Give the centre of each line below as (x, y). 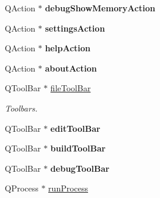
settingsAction (75, 28)
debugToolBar (80, 168)
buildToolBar (78, 148)
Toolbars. (21, 108)
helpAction (68, 48)
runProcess (68, 188)
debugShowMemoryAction (100, 8)
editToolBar (75, 128)
